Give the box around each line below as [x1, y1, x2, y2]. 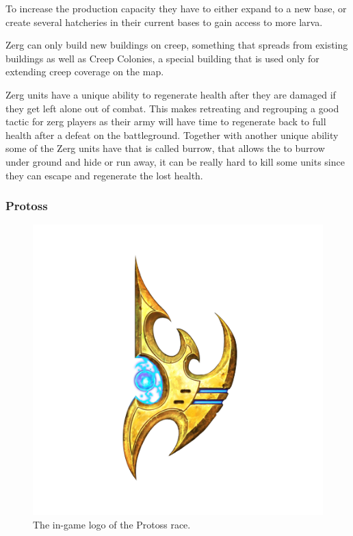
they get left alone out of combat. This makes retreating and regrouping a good [5, 101, 339, 115]
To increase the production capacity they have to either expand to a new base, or [5, 1, 347, 15]
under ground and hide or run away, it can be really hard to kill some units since [5, 154, 345, 168]
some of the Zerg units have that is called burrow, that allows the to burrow [5, 141, 325, 155]
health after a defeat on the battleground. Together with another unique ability [5, 127, 339, 142]
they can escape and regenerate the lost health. [5, 168, 203, 182]
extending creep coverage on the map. [5, 64, 164, 79]
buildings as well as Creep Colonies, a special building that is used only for [5, 51, 319, 65]
